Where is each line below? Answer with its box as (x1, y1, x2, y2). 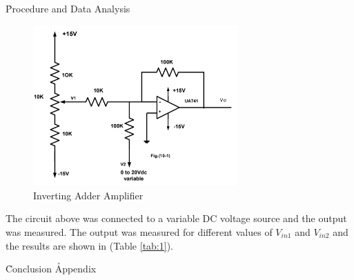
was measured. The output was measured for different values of (6, 224, 273, 239)
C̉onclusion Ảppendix (6, 261, 97, 276)
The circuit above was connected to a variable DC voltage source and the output (6, 211, 347, 226)
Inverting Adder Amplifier (33, 188, 144, 202)
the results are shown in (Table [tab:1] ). (6, 238, 173, 252)
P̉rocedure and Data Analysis (6, 1, 130, 15)
